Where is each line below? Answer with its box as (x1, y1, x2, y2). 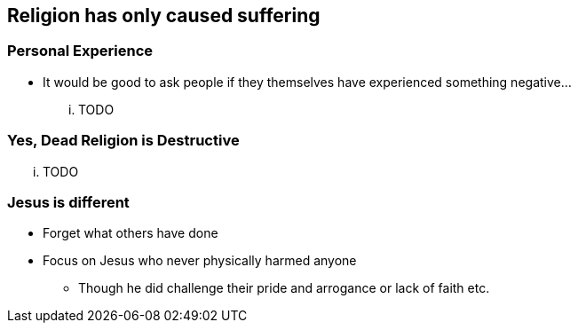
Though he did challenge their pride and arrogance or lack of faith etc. (78, 280, 490, 296)
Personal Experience (7, 42, 154, 60)
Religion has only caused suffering (7, 4, 321, 27)
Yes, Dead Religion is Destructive (7, 131, 240, 150)
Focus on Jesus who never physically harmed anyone (43, 253, 357, 269)
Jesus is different (7, 192, 130, 211)
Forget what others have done (43, 225, 218, 241)
